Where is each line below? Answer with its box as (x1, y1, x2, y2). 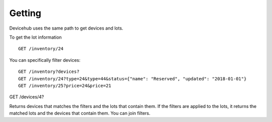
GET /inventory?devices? (18, 69, 80, 75)
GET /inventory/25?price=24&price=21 (18, 83, 112, 88)
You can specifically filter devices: (9, 57, 81, 63)
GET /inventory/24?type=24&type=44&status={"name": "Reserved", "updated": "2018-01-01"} (18, 76, 247, 81)
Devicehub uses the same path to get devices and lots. (9, 25, 123, 31)
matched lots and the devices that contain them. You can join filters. (9, 110, 151, 116)
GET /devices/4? (9, 94, 44, 100)
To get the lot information (9, 34, 62, 40)
